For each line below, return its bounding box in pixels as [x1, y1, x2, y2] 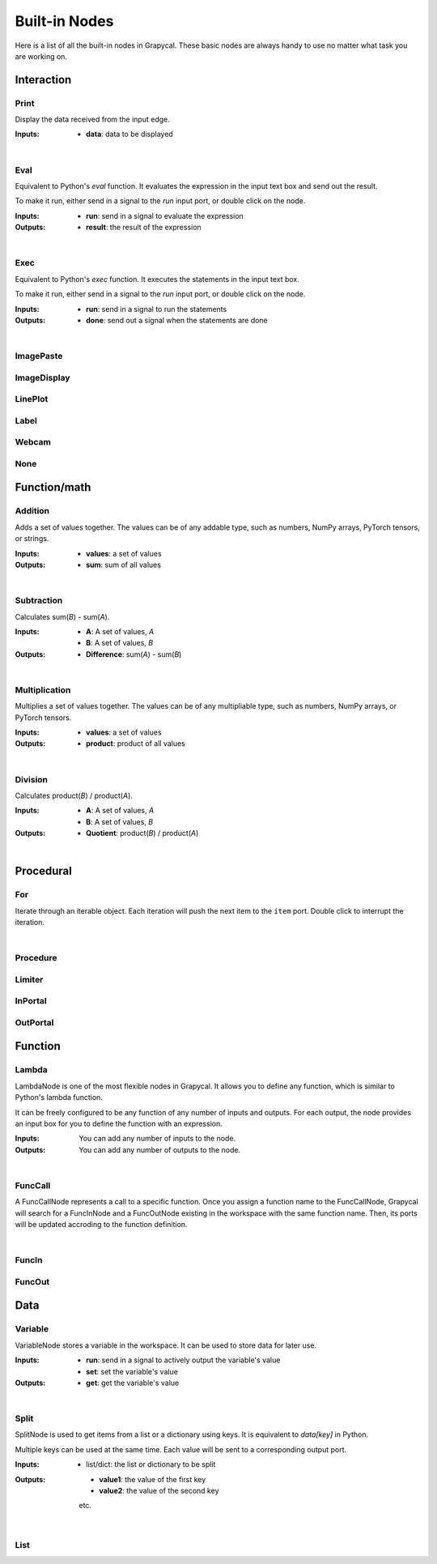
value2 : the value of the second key [99, 1486, 219, 1496]
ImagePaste [15, 351, 63, 362]
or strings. [15, 534, 49, 543]
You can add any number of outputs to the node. [78, 1144, 241, 1154]
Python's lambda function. [15, 1093, 103, 1102]
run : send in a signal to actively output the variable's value [86, 1355, 281, 1365]
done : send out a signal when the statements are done [86, 315, 269, 325]
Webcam [15, 437, 52, 448]
